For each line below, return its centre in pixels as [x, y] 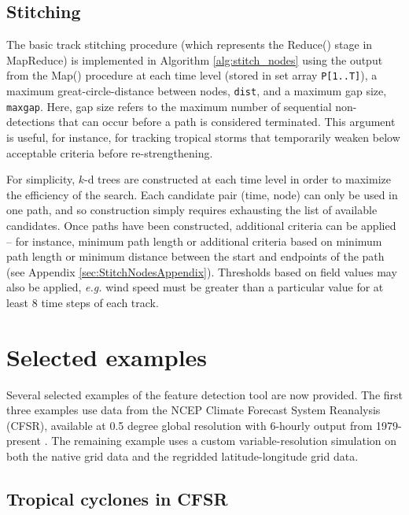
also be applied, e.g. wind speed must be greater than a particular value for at [195, 287]
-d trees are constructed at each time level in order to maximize [238, 179]
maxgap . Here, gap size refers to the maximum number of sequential [169, 106]
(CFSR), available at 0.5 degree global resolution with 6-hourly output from [190, 425]
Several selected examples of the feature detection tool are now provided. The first [204, 394]
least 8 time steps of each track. [83, 302]
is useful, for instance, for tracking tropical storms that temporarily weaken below [203, 137]
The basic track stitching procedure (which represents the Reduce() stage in [190, 44]
